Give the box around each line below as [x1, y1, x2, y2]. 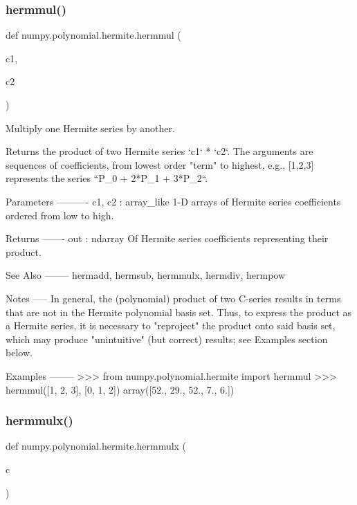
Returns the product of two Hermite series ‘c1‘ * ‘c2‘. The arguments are [6, 144, 313, 158]
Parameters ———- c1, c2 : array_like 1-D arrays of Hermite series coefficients [6, 194, 341, 208]
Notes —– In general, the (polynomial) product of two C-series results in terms [6, 291, 341, 305]
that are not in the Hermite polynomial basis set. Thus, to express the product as [6, 304, 352, 319]
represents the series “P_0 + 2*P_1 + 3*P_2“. [6, 171, 208, 185]
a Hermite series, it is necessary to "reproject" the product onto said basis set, [6, 318, 336, 333]
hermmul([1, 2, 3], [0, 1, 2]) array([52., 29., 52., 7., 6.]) [6, 382, 235, 396]
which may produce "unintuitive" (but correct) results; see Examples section [6, 331, 328, 346]
